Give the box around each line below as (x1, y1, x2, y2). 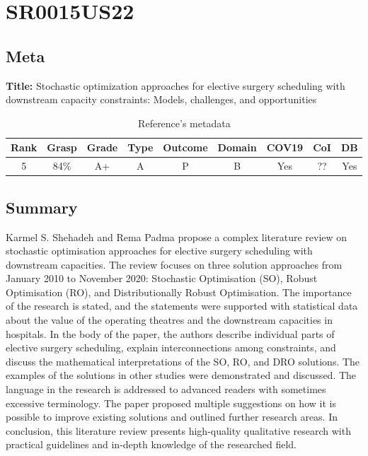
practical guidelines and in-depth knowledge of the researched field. (6, 437, 297, 452)
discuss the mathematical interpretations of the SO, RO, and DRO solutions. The (6, 353, 360, 368)
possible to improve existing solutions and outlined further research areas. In (6, 409, 338, 424)
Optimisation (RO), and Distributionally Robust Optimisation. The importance (6, 284, 352, 299)
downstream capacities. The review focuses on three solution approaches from (6, 257, 343, 271)
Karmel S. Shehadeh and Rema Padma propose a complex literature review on (6, 229, 347, 244)
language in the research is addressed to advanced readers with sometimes (6, 382, 326, 397)
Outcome (163, 140, 208, 155)
